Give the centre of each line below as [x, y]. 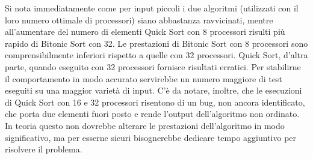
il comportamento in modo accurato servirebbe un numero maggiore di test [144, 78]
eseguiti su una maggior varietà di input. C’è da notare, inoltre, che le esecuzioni [153, 90]
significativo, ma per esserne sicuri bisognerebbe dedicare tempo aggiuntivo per [151, 137]
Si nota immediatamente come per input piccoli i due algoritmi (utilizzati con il [152, 8]
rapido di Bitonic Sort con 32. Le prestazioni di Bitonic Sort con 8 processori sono [156, 43]
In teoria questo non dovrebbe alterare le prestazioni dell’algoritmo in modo [145, 125]
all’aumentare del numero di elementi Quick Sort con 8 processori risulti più [145, 31]
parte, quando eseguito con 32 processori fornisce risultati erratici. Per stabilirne [153, 66]
